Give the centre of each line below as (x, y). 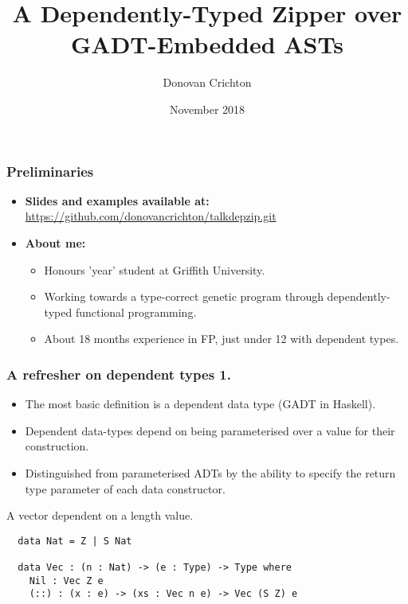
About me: (55, 242)
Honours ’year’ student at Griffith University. (155, 269)
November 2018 (207, 109)
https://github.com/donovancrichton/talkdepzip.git (151, 216)
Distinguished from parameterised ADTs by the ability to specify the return (210, 472)
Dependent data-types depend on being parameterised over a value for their (210, 430)
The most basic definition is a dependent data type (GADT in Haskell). (200, 404)
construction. (57, 446)
